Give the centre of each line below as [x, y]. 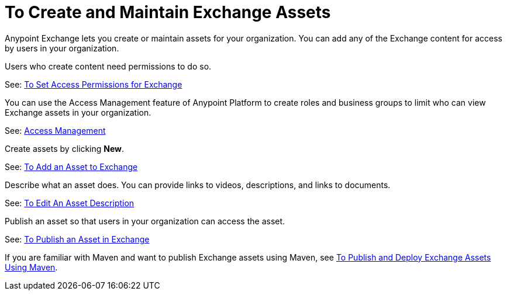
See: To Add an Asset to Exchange [71, 166]
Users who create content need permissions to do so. [108, 66]
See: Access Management [55, 130]
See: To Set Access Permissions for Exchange [94, 84]
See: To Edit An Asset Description [70, 203]
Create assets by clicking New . [65, 148]
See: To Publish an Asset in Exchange [77, 239]
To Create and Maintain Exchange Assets [168, 12]
